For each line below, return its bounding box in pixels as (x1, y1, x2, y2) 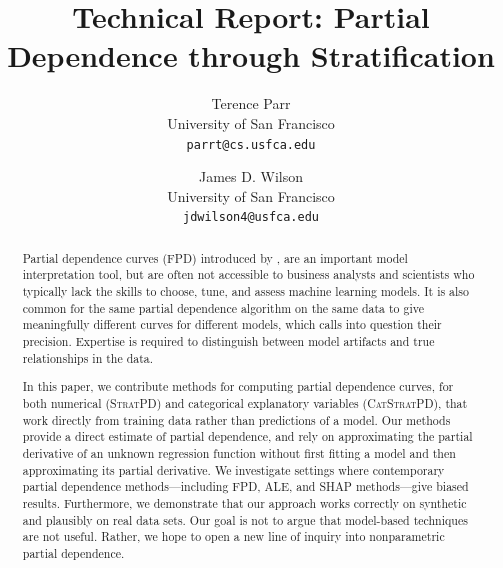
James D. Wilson (199, 166, 303, 187)
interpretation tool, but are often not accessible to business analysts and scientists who (22, 266, 475, 283)
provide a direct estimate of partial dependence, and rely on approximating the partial (22, 428, 473, 445)
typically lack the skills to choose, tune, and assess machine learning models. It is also (22, 283, 470, 300)
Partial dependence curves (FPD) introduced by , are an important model (22, 249, 408, 266)
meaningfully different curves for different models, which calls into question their (22, 316, 442, 333)
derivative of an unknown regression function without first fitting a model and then (22, 444, 456, 461)
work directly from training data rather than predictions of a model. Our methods (22, 411, 451, 428)
